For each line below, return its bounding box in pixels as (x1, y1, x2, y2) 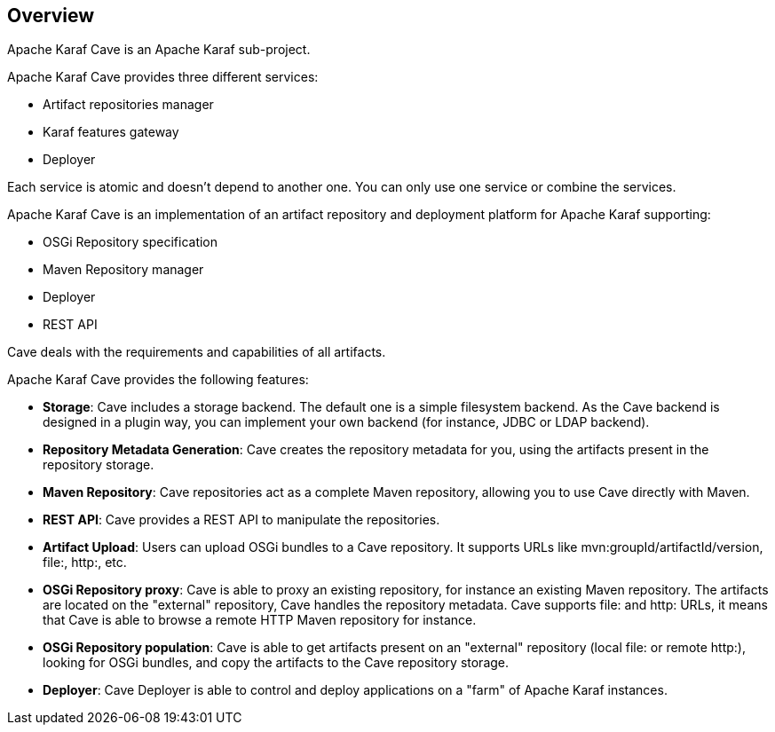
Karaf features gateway (43, 124, 179, 140)
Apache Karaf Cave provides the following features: (7, 372, 309, 388)
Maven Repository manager (43, 262, 204, 278)
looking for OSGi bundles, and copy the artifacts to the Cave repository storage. (43, 655, 510, 671)
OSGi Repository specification (43, 234, 218, 250)
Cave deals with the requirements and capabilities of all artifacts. (7, 344, 386, 360)
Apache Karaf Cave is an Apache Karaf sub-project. (7, 42, 311, 58)
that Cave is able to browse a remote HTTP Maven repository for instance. (43, 612, 477, 628)
